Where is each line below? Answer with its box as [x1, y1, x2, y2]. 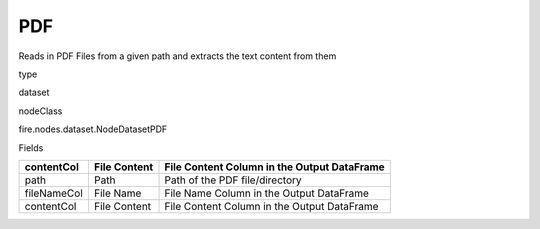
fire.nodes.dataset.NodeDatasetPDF [18, 123, 168, 135]
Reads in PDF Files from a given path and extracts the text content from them [18, 50, 337, 62]
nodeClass [18, 105, 63, 117]
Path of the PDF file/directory [164, 173, 302, 187]
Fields [18, 141, 44, 154]
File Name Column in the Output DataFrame [164, 186, 370, 200]
